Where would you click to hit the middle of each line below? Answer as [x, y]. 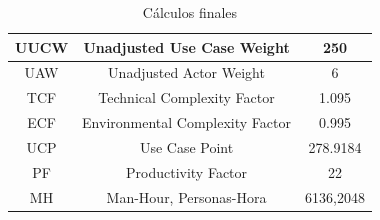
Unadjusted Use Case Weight [186, 46]
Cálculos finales [190, 12]
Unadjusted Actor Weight [186, 72]
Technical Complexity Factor [186, 97]
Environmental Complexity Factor [186, 122]
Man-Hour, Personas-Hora [186, 196]
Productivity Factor [187, 171]
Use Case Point [186, 146]
